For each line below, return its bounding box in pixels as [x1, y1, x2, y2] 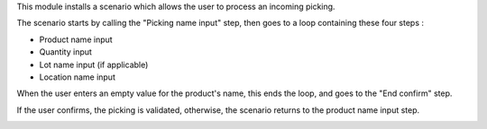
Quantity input [39, 47, 92, 57]
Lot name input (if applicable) [39, 59, 149, 70]
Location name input [39, 72, 116, 82]
